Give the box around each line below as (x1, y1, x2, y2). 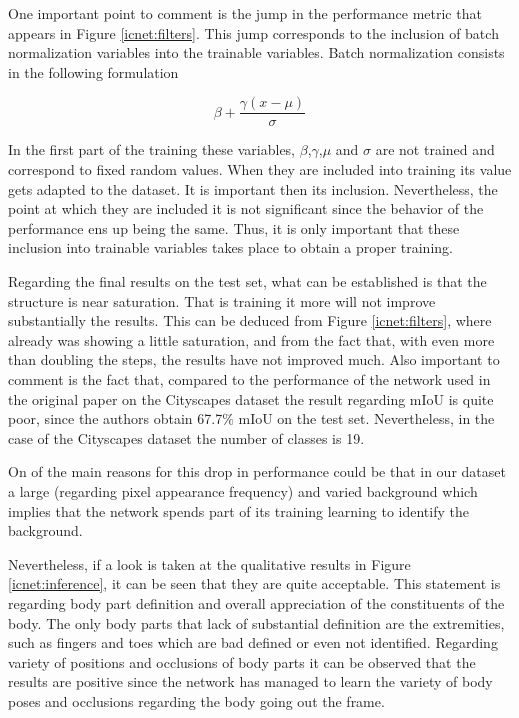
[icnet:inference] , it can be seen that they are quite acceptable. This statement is (8, 573, 501, 594)
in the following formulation (8, 61, 179, 82)
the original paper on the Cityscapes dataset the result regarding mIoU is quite (8, 388, 494, 409)
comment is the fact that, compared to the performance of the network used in (8, 368, 491, 389)
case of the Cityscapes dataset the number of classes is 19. (8, 427, 365, 448)
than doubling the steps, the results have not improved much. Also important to (8, 349, 500, 370)
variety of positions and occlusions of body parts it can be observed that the (8, 651, 476, 672)
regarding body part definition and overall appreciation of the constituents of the (8, 592, 505, 613)
